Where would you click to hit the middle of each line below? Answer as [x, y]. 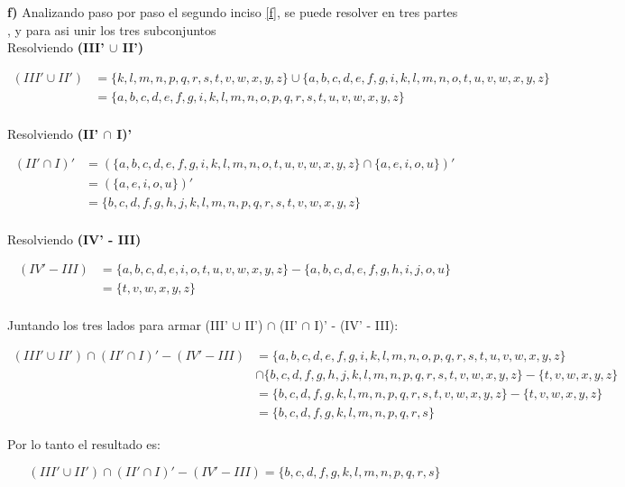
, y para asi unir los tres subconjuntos [112, 29]
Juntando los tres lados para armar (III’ [118, 325]
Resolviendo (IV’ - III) [74, 239]
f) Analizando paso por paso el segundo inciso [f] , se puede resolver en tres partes [233, 12]
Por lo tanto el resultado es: [84, 444]
